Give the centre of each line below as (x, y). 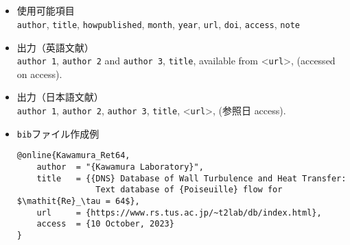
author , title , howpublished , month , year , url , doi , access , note (158, 24)
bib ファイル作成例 (58, 133)
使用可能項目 (46, 11)
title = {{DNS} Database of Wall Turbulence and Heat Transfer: (191, 178)
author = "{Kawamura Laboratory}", (120, 167)
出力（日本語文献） (60, 97)
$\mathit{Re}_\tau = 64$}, (78, 202)
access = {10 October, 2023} (105, 224)
